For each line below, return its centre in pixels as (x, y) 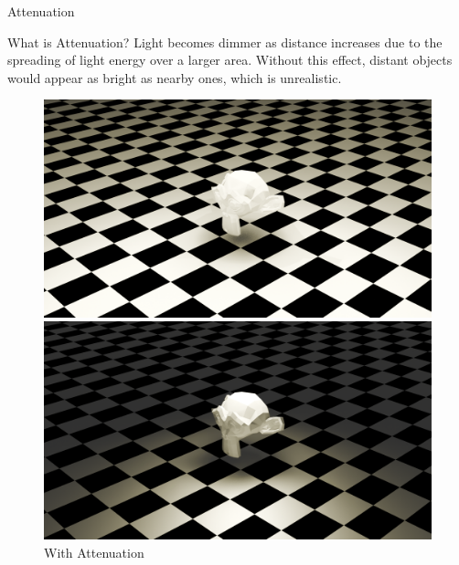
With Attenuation (94, 552)
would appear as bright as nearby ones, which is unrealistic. (175, 77)
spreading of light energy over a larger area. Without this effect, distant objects (230, 60)
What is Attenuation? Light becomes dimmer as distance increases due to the (225, 42)
